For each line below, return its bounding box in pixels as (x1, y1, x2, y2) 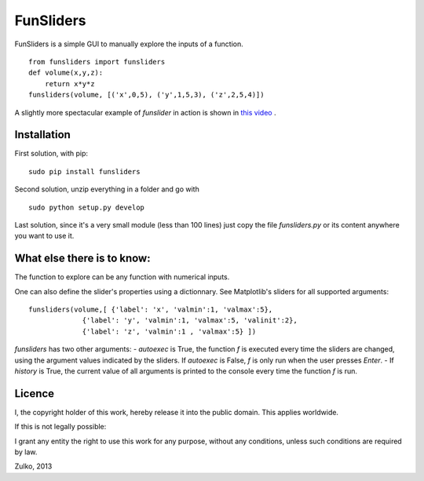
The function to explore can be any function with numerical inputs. (14, 272, 230, 282)
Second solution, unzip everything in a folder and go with (14, 184, 199, 194)
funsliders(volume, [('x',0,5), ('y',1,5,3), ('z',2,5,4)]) (28, 90, 265, 100)
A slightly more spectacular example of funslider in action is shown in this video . (14, 107, 276, 117)
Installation (14, 128, 71, 141)
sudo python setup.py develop (28, 202, 145, 212)
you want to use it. (14, 231, 75, 241)
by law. (14, 447, 38, 457)
